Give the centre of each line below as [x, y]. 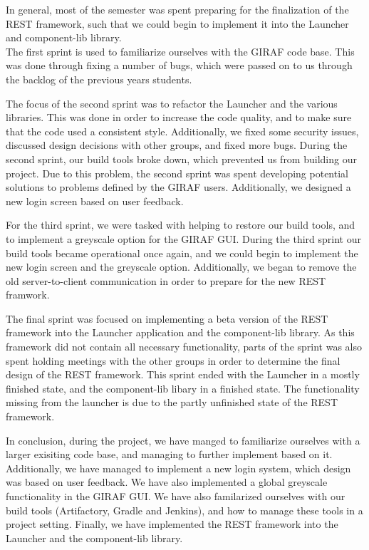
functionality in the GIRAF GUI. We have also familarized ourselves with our [176, 496]
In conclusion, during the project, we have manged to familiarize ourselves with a [183, 440]
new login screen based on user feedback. [95, 201]
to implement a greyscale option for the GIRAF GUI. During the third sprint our [183, 238]
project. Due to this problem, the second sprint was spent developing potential [177, 173]
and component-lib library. [64, 37]
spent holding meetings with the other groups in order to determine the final [173, 360]
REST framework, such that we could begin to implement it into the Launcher [177, 23]
